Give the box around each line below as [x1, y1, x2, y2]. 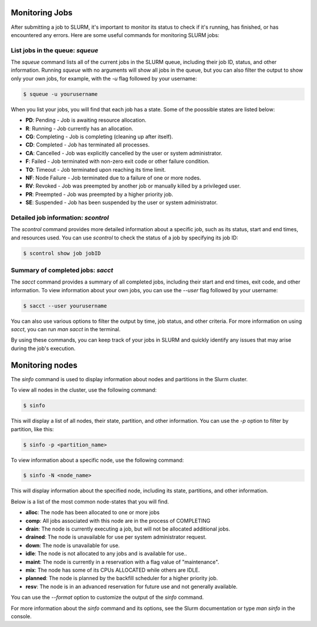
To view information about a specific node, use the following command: [11, 456, 184, 463]
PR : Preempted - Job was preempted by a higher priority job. [25, 191, 173, 198]
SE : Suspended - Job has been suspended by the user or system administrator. [25, 199, 218, 206]
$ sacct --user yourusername [23, 302, 107, 309]
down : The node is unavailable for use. [25, 542, 120, 549]
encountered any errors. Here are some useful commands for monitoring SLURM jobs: [11, 31, 220, 38]
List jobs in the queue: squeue [11, 46, 99, 54]
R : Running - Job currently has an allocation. [25, 125, 133, 132]
